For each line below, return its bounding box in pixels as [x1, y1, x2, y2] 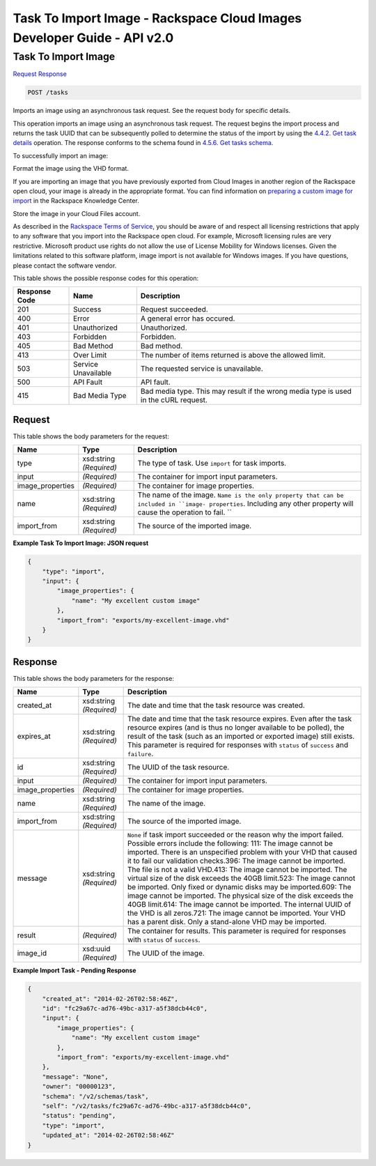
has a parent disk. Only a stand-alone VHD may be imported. [127, 917, 327, 927]
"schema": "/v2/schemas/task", [42, 1092, 149, 1100]
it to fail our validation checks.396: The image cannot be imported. [127, 856, 346, 866]
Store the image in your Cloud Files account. [13, 209, 141, 217]
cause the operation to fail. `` [137, 507, 233, 517]
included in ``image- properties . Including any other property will [137, 499, 354, 509]
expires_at [17, 732, 52, 742]
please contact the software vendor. [13, 261, 117, 270]
